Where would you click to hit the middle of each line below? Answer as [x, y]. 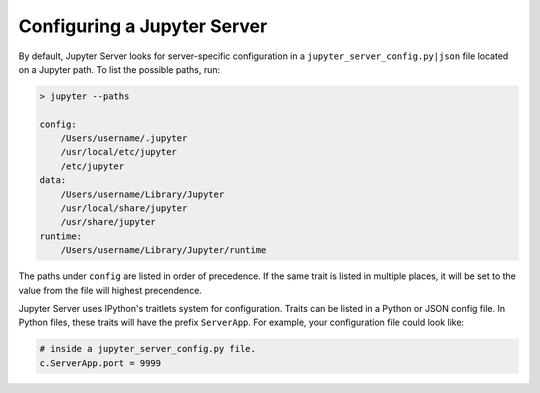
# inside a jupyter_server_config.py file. [148, 349]
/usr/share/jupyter [108, 222]
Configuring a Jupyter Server [143, 26]
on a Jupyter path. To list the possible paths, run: [119, 69]
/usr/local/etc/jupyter [118, 152]
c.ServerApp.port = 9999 [100, 363]
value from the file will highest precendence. [110, 290]
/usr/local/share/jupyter [124, 208]
